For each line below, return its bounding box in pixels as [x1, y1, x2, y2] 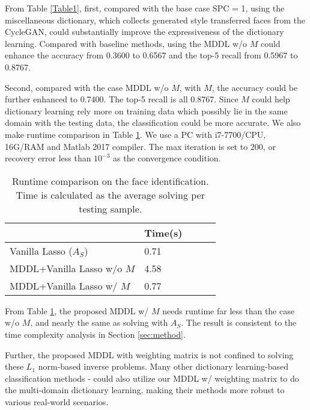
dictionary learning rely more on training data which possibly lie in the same [5, 104, 288, 117]
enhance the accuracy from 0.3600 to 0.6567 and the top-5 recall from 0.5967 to [5, 49, 298, 61]
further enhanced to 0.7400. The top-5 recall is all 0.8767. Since [5, 93, 239, 105]
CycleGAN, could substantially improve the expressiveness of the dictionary [5, 25, 284, 38]
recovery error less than [5, 152, 91, 164]
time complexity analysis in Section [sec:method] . [5, 328, 186, 340]
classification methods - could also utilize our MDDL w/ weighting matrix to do [5, 371, 299, 384]
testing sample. [79, 201, 142, 216]
